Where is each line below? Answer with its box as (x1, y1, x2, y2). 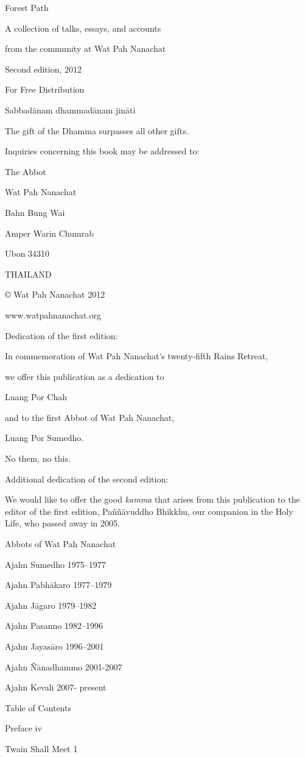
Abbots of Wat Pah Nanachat (5, 537, 116, 550)
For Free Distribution (5, 83, 85, 96)
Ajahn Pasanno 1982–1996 (5, 619, 103, 632)
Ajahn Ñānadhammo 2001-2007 (5, 660, 122, 673)
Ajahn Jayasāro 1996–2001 (5, 640, 104, 652)
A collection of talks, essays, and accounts (5, 21, 161, 34)
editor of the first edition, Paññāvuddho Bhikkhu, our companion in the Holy (5, 504, 293, 517)
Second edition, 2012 (5, 62, 82, 75)
